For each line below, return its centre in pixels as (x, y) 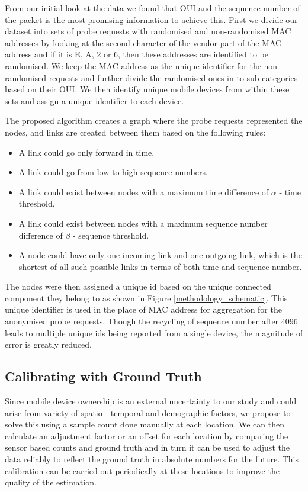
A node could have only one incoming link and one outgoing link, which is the (160, 255)
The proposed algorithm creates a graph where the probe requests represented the (154, 120)
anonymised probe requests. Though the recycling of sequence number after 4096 (151, 321)
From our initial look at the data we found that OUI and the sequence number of (153, 8)
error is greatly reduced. (48, 344)
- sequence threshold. (111, 235)
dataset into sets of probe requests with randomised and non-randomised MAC (148, 31)
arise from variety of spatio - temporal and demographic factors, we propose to (148, 412)
